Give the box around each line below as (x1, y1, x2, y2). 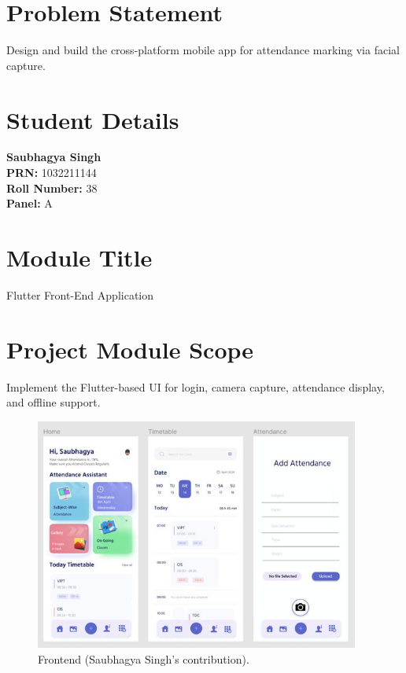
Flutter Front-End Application (6, 286, 153, 303)
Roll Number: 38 (6, 179, 98, 196)
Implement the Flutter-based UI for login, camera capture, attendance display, (6, 378, 385, 395)
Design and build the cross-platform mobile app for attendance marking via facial (6, 42, 400, 58)
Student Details (6, 103, 179, 135)
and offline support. (6, 394, 101, 410)
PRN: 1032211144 (6, 164, 97, 181)
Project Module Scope (6, 333, 254, 365)
